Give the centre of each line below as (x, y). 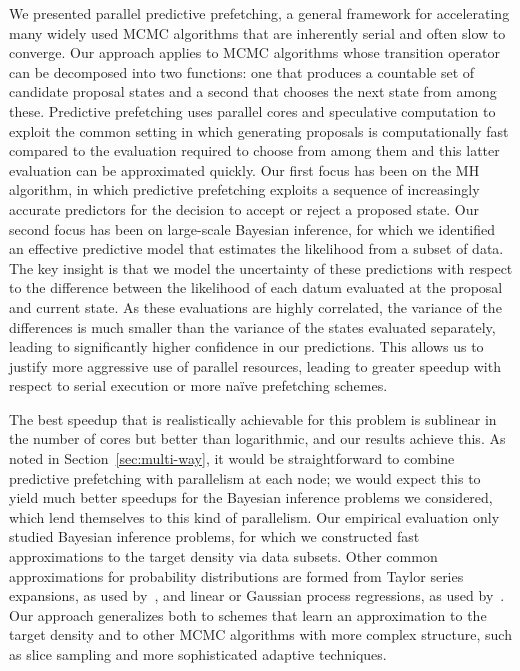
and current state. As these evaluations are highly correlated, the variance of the (255, 306)
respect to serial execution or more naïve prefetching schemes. (198, 385)
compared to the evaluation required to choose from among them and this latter (254, 150)
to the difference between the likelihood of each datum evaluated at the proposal (256, 287)
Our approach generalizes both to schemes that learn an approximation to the (248, 614)
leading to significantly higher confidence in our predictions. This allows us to (246, 346)
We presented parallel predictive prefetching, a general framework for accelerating (259, 13)
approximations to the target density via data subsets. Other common (223, 556)
